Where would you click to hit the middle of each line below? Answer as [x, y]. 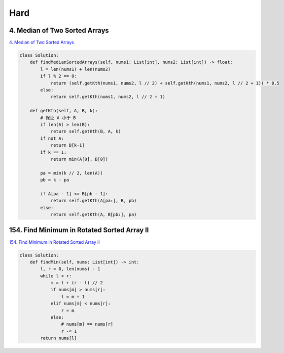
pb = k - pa [54, 180]
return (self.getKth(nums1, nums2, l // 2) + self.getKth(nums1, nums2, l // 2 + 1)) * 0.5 [165, 83]
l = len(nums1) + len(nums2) [75, 69]
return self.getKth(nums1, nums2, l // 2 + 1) [108, 97]
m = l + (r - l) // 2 [77, 283]
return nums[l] [59, 338]
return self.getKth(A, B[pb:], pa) [93, 215]
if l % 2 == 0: [59, 76]
